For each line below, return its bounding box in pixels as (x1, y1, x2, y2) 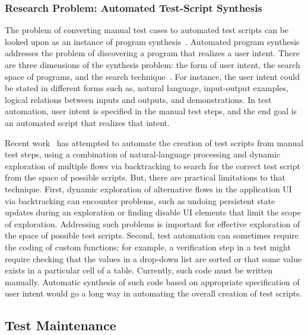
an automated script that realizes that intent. (5, 116, 170, 128)
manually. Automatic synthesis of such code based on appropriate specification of (5, 275, 300, 288)
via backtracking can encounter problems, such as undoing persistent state (5, 194, 275, 207)
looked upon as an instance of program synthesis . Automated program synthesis (5, 35, 300, 47)
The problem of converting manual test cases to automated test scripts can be (5, 24, 289, 36)
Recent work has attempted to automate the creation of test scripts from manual (5, 136, 304, 149)
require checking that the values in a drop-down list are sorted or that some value (5, 252, 302, 265)
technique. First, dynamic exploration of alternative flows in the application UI (5, 182, 292, 195)
